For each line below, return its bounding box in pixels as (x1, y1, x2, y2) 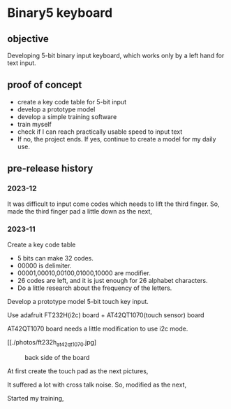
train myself (17, 120, 52, 128)
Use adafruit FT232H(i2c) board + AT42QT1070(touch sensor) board (7, 310, 204, 319)
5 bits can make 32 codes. (17, 254, 94, 262)
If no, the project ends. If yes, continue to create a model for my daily (17, 134, 216, 143)
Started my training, (7, 394, 64, 402)
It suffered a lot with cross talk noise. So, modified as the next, (7, 380, 187, 389)
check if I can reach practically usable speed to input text (17, 127, 183, 136)
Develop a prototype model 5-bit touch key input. (7, 297, 149, 305)
